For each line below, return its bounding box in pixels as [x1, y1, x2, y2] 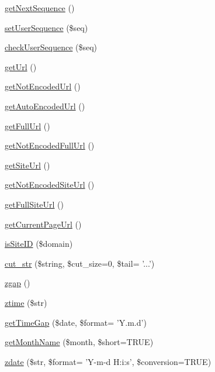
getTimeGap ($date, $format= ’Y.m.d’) [5, 316, 147, 328]
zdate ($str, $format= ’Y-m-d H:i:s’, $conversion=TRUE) [5, 355, 211, 367]
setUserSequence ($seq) [5, 21, 88, 33]
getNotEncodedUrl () [5, 80, 81, 92]
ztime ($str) [5, 296, 47, 308]
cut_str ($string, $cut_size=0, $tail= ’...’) [5, 257, 155, 269]
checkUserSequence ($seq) [5, 41, 98, 53]
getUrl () [5, 60, 37, 73]
